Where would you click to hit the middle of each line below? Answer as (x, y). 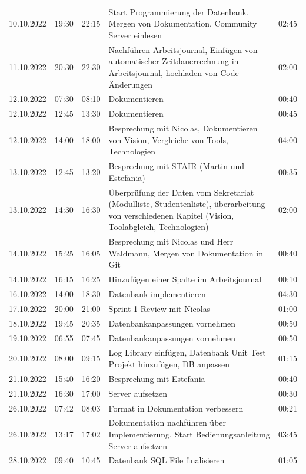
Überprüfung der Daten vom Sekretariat (181, 192)
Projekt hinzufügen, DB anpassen (169, 364)
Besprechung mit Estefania (157, 378)
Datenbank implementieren (157, 294)
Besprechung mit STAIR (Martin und (177, 166)
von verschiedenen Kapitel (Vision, (171, 215)
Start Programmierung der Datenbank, (179, 11)
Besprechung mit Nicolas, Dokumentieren (183, 128)
